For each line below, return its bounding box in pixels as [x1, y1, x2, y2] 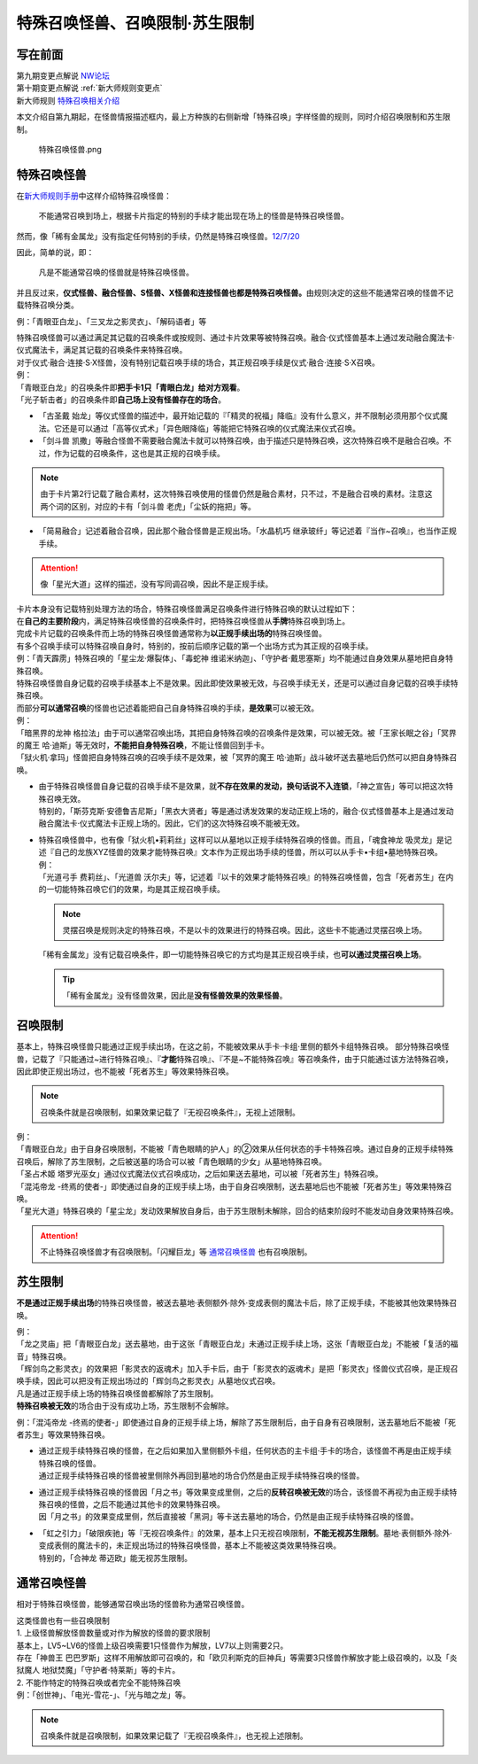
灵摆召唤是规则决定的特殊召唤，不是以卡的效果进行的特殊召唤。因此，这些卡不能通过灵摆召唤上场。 [62, 925, 427, 936]
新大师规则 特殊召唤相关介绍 [16, 95, 119, 105]
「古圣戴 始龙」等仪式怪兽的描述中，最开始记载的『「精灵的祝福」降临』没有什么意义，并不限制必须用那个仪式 [38, 410, 440, 421]
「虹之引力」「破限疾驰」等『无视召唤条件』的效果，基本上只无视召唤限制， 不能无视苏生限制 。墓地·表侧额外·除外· [38, 1527, 453, 1538]
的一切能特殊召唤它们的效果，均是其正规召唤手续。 [38, 884, 225, 895]
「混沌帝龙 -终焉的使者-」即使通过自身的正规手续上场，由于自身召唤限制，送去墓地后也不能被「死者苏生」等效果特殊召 [16, 1181, 452, 1192]
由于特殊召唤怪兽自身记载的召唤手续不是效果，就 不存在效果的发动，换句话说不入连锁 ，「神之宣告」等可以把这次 [38, 781, 446, 792]
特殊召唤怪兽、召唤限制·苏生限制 [16, 13, 255, 33]
